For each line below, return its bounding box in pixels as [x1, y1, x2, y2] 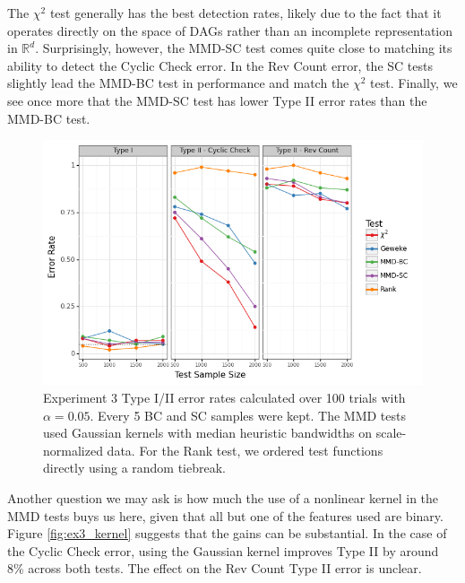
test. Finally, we [370, 74, 458, 92]
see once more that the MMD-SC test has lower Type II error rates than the [7, 91, 427, 109]
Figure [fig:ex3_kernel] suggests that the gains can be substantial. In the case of [7, 524, 447, 543]
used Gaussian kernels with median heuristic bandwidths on [43, 423, 372, 442]
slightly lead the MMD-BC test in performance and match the [7, 74, 349, 92]
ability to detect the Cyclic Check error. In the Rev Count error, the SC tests [7, 56, 433, 74]
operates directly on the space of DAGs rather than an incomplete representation [7, 21, 453, 39]
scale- [375, 423, 407, 442]
